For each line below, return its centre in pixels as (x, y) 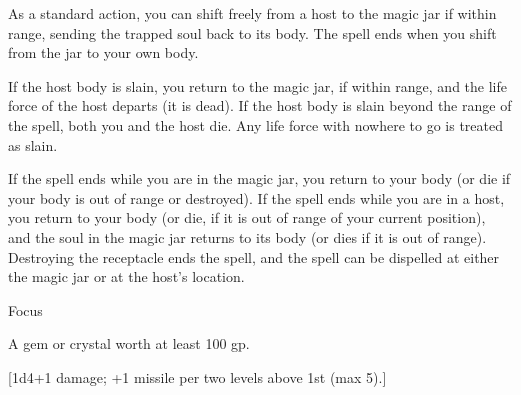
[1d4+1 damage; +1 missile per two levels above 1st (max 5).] (197, 376)
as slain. (33, 144)
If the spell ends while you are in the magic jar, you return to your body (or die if (259, 178)
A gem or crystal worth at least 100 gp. (129, 343)
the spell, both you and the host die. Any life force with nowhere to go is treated (256, 124)
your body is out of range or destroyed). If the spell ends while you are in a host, (256, 197)
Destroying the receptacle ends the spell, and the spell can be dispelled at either (254, 256)
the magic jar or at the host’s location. (126, 276)
